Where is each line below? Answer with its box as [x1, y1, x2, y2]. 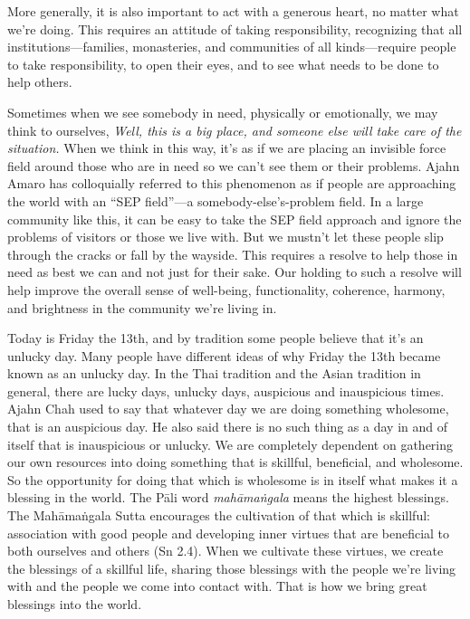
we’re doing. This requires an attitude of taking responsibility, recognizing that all [7, 19, 463, 38]
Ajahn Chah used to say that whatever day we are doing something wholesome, [7, 399, 449, 418]
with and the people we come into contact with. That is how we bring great [7, 576, 427, 595]
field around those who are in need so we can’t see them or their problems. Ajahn [7, 156, 460, 175]
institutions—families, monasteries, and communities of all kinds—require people [7, 37, 456, 56]
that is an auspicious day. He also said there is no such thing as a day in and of [7, 417, 447, 436]
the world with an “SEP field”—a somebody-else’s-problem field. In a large [7, 191, 424, 210]
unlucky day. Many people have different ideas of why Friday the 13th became [7, 346, 441, 365]
